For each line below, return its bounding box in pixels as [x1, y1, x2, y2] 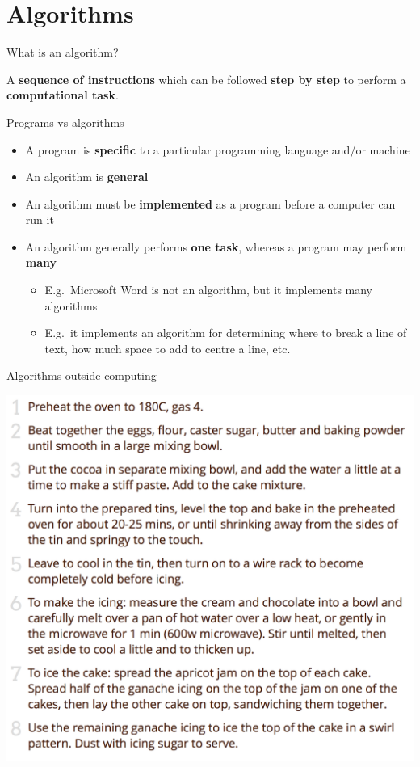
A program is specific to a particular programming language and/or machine [25, 141, 410, 158]
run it [25, 211, 54, 228]
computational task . [6, 86, 119, 103]
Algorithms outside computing [6, 367, 157, 384]
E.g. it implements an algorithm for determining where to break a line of [44, 324, 407, 341]
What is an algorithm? [6, 44, 119, 61]
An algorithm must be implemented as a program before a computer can [25, 195, 396, 212]
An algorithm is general [25, 168, 149, 185]
